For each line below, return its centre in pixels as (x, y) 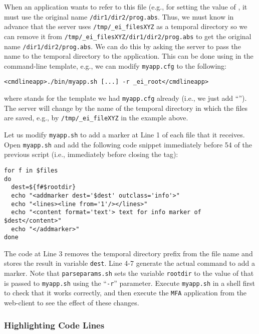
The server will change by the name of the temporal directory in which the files (126, 108)
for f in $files (31, 170)
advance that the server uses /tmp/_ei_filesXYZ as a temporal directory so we (126, 26)
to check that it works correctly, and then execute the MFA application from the (125, 293)
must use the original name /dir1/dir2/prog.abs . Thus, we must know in (119, 16)
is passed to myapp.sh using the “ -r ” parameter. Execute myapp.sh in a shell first (130, 283)
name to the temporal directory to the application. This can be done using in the (129, 56)
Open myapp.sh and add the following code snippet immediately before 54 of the (128, 144)
